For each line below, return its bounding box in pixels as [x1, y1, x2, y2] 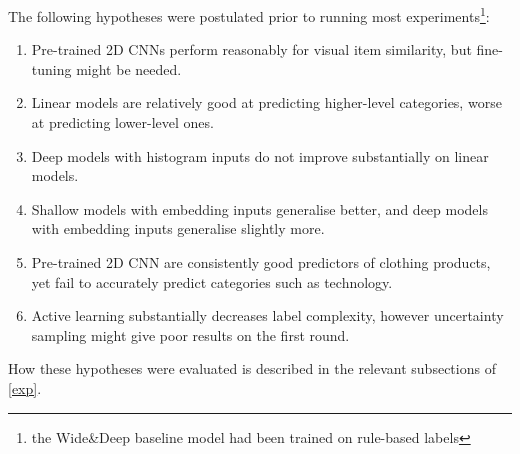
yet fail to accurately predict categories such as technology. [31, 271, 393, 292]
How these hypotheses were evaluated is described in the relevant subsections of [8, 358, 496, 379]
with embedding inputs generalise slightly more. [31, 218, 325, 239]
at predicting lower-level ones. [31, 112, 214, 133]
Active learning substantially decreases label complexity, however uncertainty [31, 305, 504, 326]
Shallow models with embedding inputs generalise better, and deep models [31, 198, 488, 219]
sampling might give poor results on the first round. [31, 324, 350, 345]
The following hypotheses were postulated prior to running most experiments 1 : [8, 3, 490, 26]
